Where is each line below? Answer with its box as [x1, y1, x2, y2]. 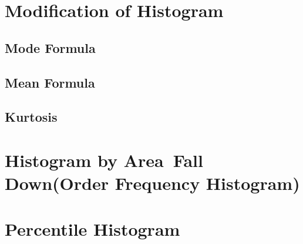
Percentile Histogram [5, 217, 180, 241]
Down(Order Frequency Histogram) [5, 171, 300, 195]
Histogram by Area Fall [5, 148, 203, 172]
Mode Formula [5, 38, 96, 56]
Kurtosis [5, 108, 58, 126]
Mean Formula [5, 73, 95, 91]
